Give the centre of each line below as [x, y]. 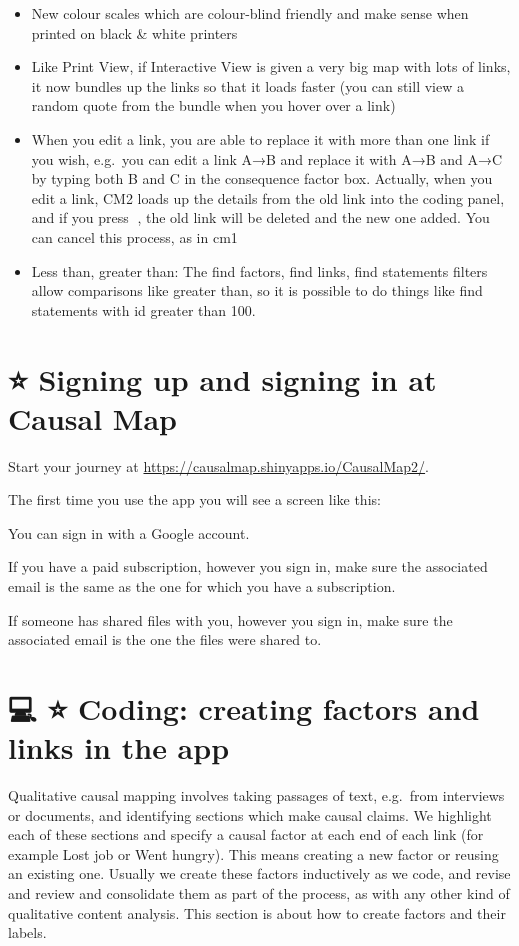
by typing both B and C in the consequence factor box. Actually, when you [262, 178]
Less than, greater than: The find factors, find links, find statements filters [259, 270]
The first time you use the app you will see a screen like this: [194, 499]
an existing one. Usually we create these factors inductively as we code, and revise [259, 873]
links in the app [119, 747]
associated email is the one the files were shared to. [165, 639]
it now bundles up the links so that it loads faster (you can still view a [247, 85]
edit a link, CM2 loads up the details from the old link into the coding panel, [268, 197]
